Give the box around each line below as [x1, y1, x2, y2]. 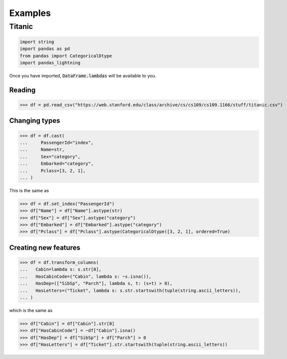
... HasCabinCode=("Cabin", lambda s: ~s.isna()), [19, 274, 152, 279]
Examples [9, 7, 51, 18]
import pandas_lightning [19, 60, 81, 65]
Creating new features [9, 243, 81, 252]
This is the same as [9, 187, 49, 193]
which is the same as [9, 307, 52, 313]
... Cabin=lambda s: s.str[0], [19, 267, 102, 272]
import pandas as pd [19, 46, 70, 52]
